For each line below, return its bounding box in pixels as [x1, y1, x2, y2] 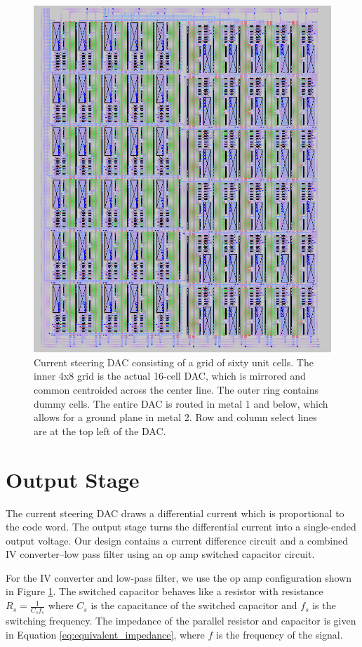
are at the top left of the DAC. [34, 423, 166, 438]
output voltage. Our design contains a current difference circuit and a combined [6, 533, 349, 547]
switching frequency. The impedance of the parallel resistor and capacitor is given [6, 613, 356, 628]
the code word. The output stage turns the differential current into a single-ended [6, 519, 356, 534]
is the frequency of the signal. [215, 627, 343, 641]
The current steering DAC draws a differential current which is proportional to [6, 505, 344, 520]
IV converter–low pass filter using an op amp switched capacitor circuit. [6, 547, 315, 561]
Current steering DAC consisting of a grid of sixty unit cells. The [34, 354, 314, 369]
